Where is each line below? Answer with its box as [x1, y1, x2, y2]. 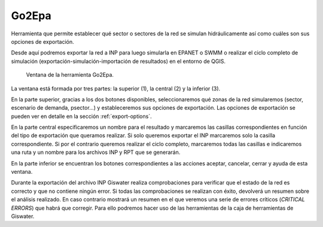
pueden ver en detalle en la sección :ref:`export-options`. [11, 113, 152, 120]
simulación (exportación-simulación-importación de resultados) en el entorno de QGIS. [11, 57, 226, 65]
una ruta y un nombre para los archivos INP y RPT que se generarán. [11, 149, 181, 156]
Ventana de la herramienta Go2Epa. [26, 71, 114, 78]
